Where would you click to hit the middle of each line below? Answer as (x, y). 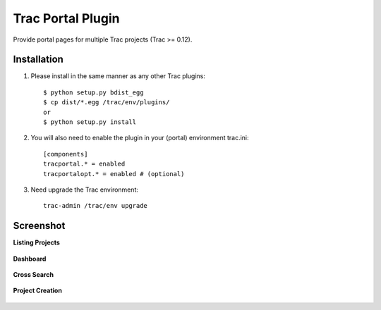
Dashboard (30, 259)
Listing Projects (36, 242)
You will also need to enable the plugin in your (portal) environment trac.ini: (140, 138)
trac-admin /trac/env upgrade (96, 206)
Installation (38, 60)
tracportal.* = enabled (84, 164)
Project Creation (38, 291)
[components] (66, 154)
